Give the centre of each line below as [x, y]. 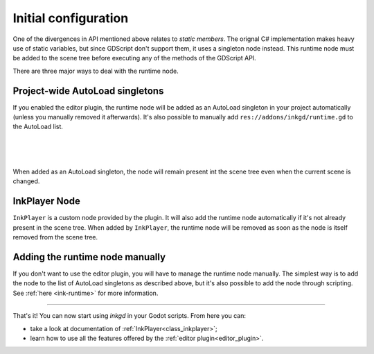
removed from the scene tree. [55, 237]
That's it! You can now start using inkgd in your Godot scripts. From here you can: [129, 316]
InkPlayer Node [47, 201]
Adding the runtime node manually [89, 257]
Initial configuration [71, 18]
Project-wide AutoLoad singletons [88, 91]
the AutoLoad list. [38, 127]
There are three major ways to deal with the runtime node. [96, 71]
